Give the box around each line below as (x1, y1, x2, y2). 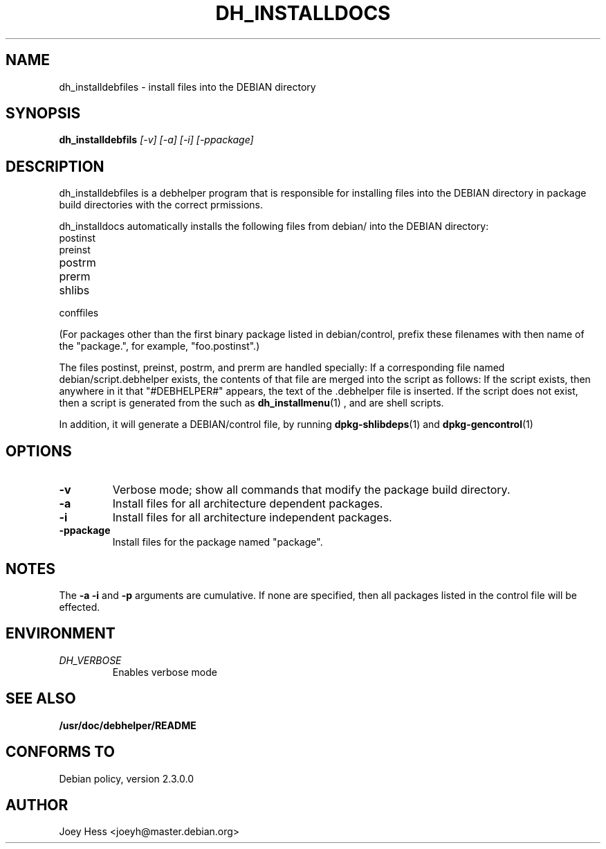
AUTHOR (6, 796, 68, 814)
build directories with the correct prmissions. (59, 199, 263, 211)
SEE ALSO (6, 690, 76, 708)
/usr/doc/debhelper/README (59, 719, 196, 731)
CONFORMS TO (6, 743, 115, 761)
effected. (59, 600, 100, 613)
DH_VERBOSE (59, 654, 122, 666)
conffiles (59, 307, 99, 319)
